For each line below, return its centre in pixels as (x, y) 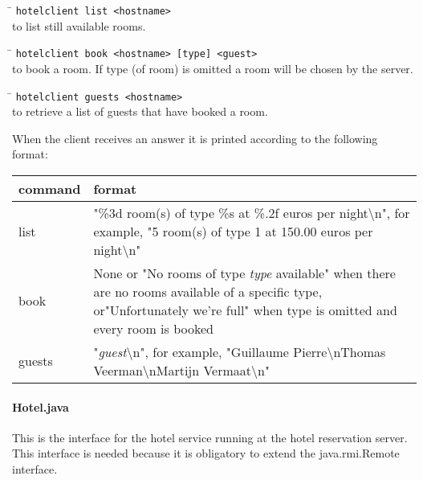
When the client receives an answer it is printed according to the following (195, 138)
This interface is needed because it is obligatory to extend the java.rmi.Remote (206, 453)
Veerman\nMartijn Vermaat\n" (181, 370)
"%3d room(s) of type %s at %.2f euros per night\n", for (252, 212)
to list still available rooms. (79, 25)
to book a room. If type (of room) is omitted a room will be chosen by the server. (213, 68)
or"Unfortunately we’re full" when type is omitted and (245, 310)
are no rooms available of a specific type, (208, 291)
